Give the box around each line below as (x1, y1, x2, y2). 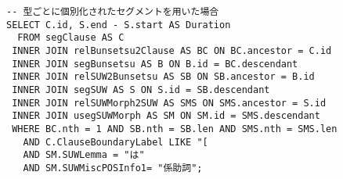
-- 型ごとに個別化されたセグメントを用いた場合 (6, 6, 219, 17)
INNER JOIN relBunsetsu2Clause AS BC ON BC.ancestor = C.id (12, 45, 332, 56)
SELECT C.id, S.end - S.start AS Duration (6, 19, 231, 30)
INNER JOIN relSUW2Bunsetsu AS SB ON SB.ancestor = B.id (12, 71, 315, 83)
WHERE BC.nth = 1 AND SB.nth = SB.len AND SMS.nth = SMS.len (12, 123, 338, 134)
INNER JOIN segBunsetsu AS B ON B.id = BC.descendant (12, 58, 298, 70)
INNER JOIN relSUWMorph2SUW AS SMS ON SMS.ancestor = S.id (12, 97, 327, 109)
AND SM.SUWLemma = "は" (23, 149, 145, 161)
